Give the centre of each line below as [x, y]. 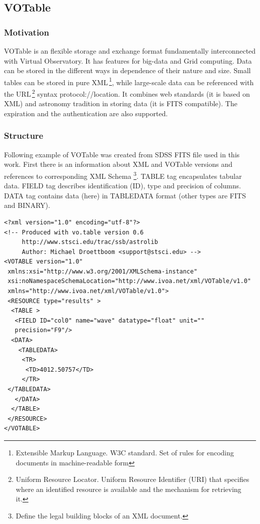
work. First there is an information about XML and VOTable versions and [118, 164]
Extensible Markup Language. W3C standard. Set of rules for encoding [125, 452]
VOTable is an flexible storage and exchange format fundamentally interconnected [130, 51]
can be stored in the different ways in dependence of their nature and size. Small [127, 70]
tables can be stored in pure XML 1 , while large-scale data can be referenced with [129, 81]
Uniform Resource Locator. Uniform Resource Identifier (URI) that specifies [132, 479]
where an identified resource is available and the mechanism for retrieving [128, 489]
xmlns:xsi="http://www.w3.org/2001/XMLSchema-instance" [102, 271]
